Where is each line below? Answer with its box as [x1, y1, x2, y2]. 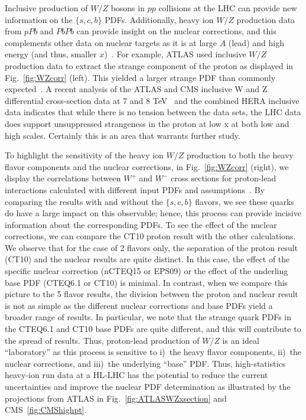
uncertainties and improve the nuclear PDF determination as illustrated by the [5, 380, 291, 392]
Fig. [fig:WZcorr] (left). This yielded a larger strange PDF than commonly [5, 71, 276, 83]
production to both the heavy [187, 149, 294, 161]
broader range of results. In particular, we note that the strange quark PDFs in [5, 311, 292, 323]
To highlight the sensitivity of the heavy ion [5, 149, 164, 161]
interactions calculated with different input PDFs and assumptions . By [5, 183, 265, 196]
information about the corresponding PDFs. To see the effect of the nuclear [5, 218, 277, 230]
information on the [5, 13, 73, 25]
